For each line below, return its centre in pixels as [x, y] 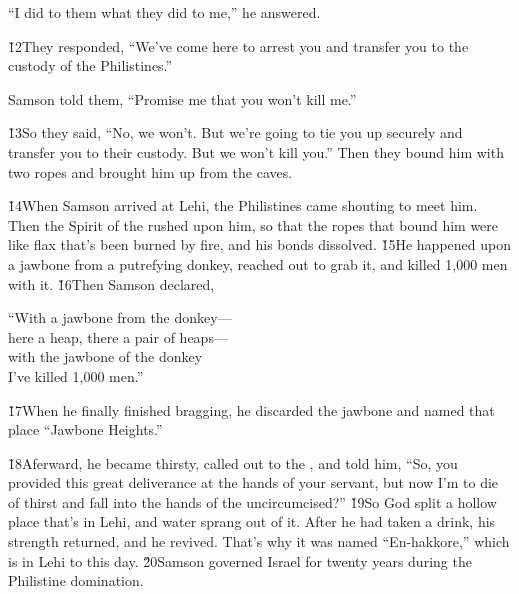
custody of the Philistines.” [90, 65]
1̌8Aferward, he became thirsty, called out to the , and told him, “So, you [233, 462]
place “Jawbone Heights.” [85, 429]
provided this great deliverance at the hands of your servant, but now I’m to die [253, 482]
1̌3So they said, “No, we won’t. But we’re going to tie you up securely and [235, 132]
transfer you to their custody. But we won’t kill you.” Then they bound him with [256, 151]
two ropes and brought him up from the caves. [150, 171]
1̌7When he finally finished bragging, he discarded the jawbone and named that [251, 409]
